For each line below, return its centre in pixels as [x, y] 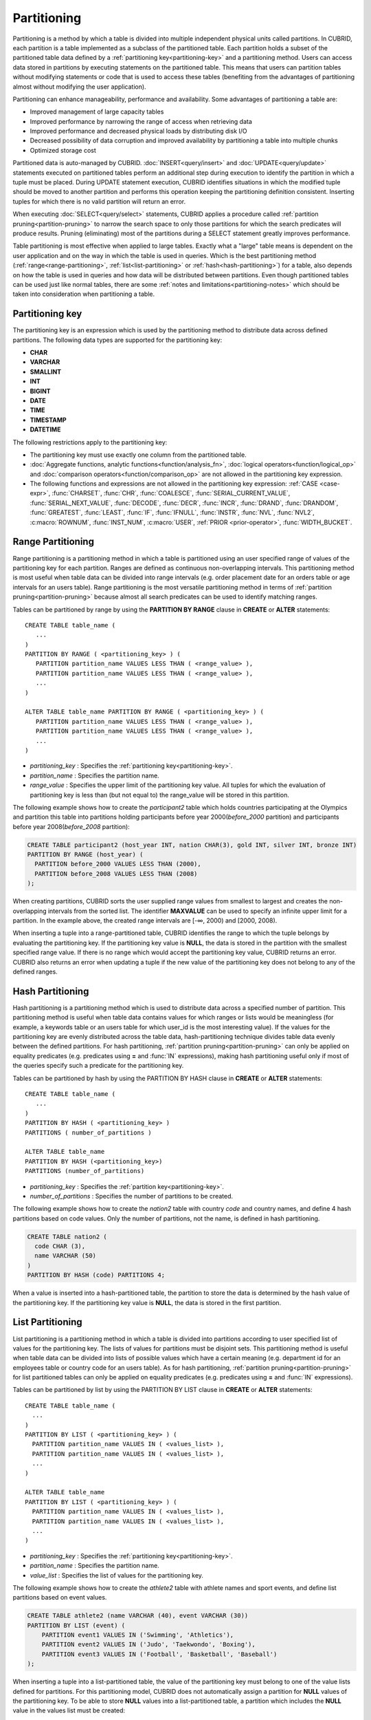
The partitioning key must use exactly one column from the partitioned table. [138, 455]
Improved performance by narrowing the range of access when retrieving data [141, 121]
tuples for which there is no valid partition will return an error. [99, 201]
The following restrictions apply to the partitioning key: [90, 442]
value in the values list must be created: [69, 1710]
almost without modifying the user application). [80, 87]
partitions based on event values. [60, 1598]
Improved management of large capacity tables [97, 112]
